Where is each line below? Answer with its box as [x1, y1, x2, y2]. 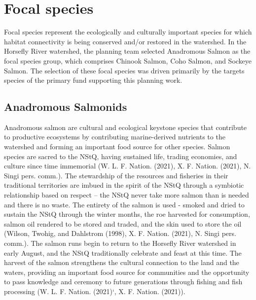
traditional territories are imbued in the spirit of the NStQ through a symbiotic [4, 180, 244, 190]
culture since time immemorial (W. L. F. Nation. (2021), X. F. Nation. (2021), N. [4, 161, 251, 171]
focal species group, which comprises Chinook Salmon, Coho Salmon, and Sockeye [4, 55, 252, 66]
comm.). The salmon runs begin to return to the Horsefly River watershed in [4, 238, 236, 248]
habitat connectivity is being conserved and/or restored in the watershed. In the [4, 36, 247, 46]
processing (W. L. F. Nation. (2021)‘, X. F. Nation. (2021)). [4, 286, 185, 296]
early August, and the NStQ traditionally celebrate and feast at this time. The [4, 247, 242, 258]
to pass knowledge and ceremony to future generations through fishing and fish [4, 276, 243, 287]
